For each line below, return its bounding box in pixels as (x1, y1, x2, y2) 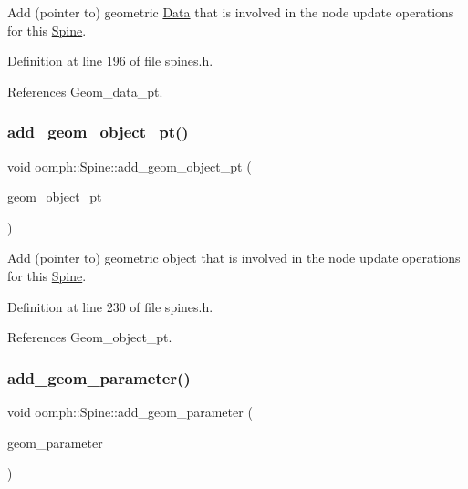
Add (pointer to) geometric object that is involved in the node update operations (7, 248, 461, 267)
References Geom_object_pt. (7, 328, 172, 347)
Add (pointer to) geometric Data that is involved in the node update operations (7, 3, 454, 21)
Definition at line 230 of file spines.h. (7, 297, 213, 316)
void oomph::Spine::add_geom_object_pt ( (7, 156, 252, 175)
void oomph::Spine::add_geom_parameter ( (7, 401, 253, 421)
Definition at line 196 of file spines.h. (7, 51, 213, 70)
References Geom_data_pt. (7, 81, 163, 100)
